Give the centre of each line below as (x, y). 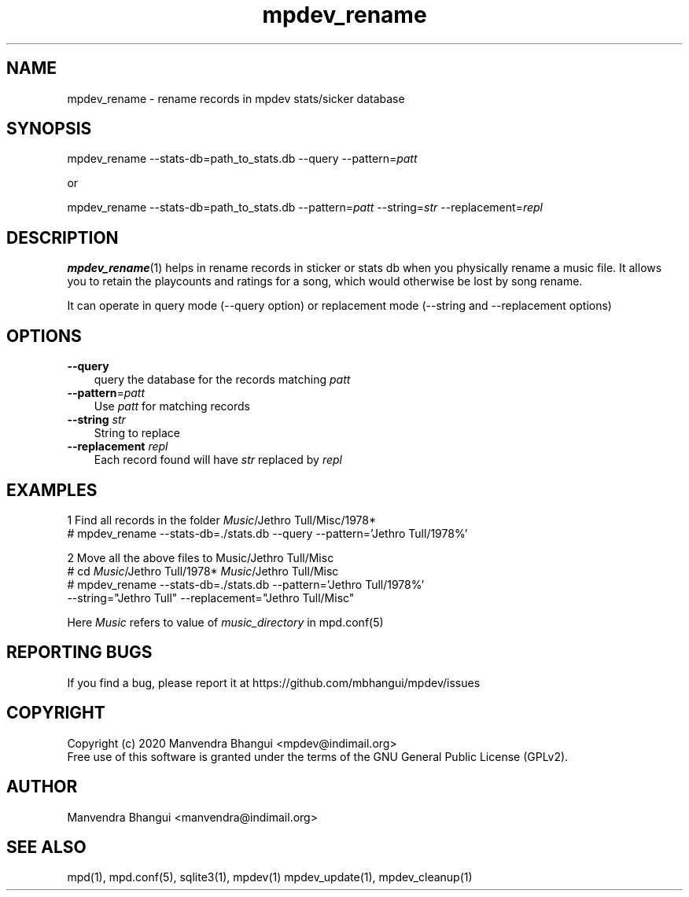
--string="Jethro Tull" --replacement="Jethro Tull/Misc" (211, 597)
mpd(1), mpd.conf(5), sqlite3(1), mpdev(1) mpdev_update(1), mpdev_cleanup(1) (270, 877)
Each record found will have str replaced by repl (218, 460)
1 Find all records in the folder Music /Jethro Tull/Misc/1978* (222, 520)
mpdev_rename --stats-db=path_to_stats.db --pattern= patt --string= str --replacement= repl (305, 208)
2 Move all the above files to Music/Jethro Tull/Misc (201, 557)
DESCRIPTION (63, 237)
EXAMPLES (52, 490)
